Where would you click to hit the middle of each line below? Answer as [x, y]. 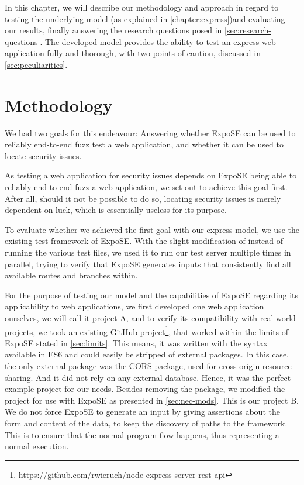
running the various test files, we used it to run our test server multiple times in [148, 252]
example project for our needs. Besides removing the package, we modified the [145, 389]
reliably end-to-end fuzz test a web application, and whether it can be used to [144, 144]
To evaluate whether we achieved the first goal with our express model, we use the [152, 229]
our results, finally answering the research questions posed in [113, 30]
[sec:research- [248, 30]
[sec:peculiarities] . [36, 64]
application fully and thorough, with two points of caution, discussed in [133, 53]
